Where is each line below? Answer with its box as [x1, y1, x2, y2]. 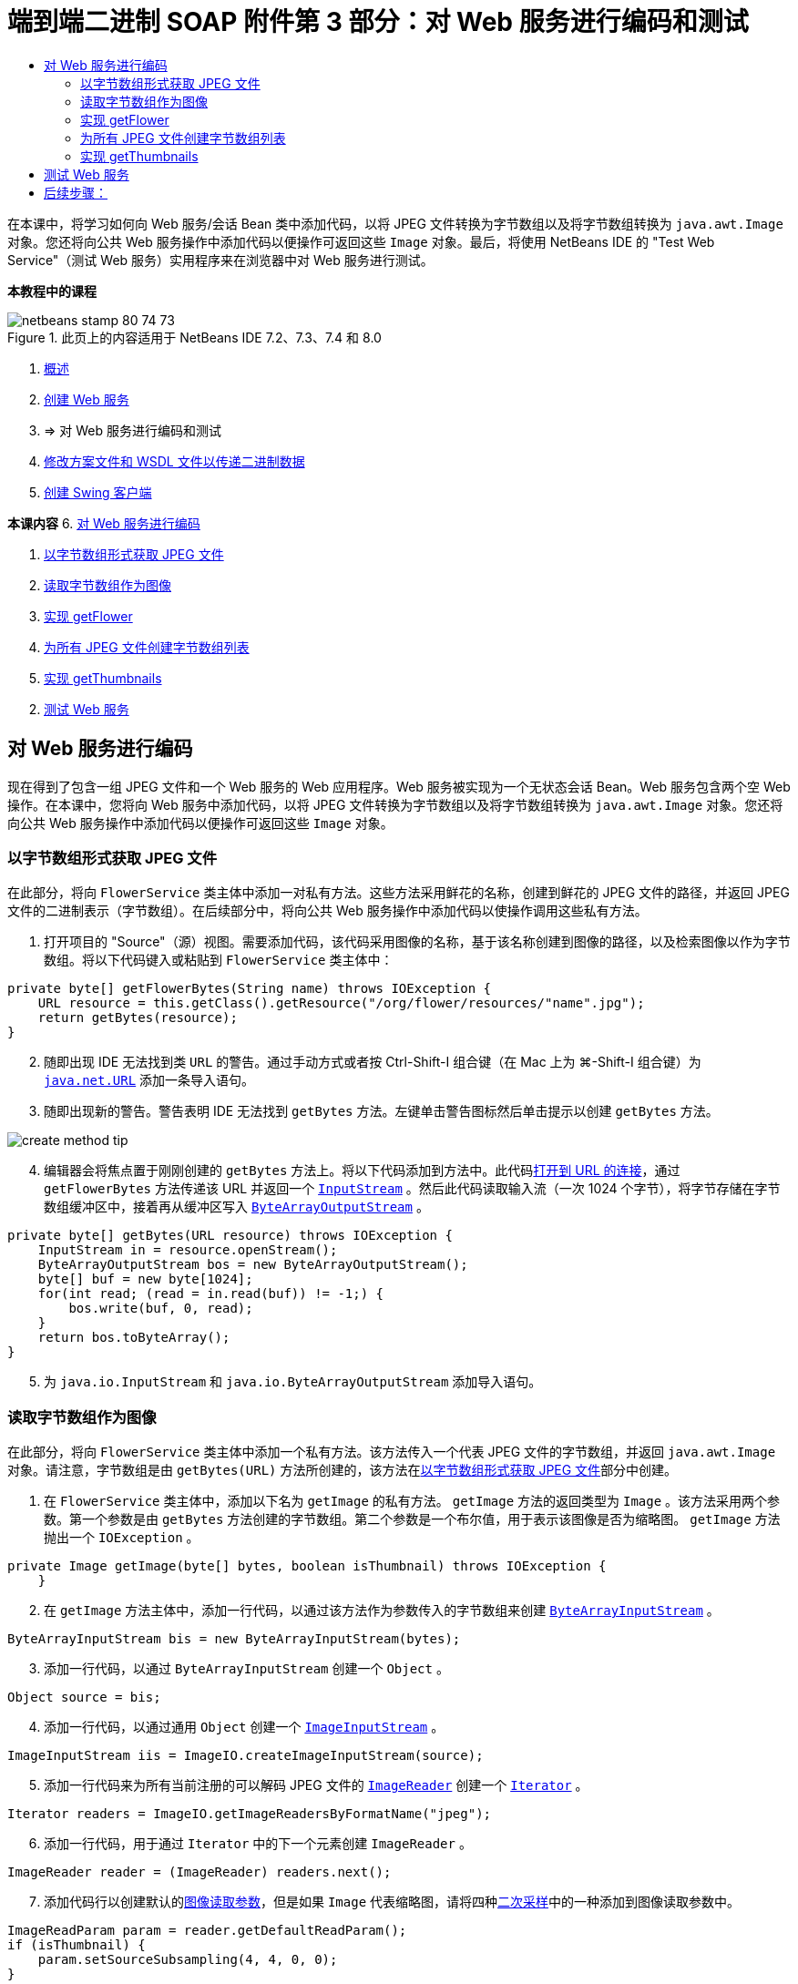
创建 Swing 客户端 [44, 484, 152, 500]
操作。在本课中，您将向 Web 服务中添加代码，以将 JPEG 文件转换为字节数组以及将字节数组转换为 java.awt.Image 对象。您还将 [7, 796, 783, 813]
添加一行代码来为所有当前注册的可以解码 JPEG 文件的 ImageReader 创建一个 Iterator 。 [44, 1777, 588, 1794]
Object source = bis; [7, 1690, 161, 1705]
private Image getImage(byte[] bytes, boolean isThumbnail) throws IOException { [7, 1559, 607, 1574]
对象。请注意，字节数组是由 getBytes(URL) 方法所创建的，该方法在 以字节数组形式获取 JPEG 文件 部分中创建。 [7, 1462, 678, 1478]
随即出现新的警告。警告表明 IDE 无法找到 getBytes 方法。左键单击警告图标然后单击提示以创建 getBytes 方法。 [44, 1103, 719, 1120]
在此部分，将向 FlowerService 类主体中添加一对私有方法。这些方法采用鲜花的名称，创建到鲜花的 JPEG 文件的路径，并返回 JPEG [7, 885, 790, 901]
